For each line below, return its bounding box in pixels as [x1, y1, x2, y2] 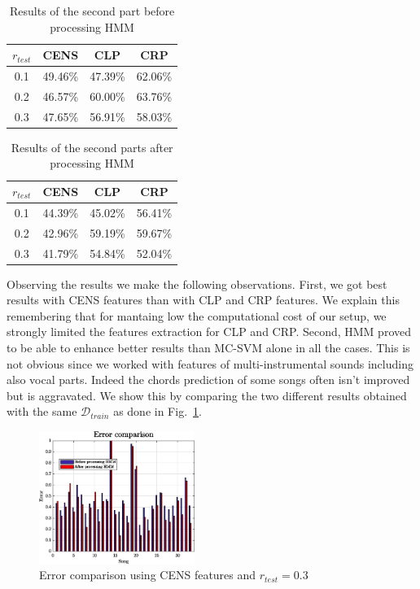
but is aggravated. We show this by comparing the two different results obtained [7, 386, 407, 404]
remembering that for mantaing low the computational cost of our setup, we [7, 307, 387, 324]
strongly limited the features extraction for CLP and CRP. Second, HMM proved [7, 323, 411, 340]
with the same [7, 403, 77, 420]
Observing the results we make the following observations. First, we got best [7, 275, 387, 292]
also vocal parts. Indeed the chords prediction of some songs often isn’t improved [7, 371, 410, 388]
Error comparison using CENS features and [39, 566, 256, 583]
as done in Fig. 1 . [113, 403, 202, 420]
